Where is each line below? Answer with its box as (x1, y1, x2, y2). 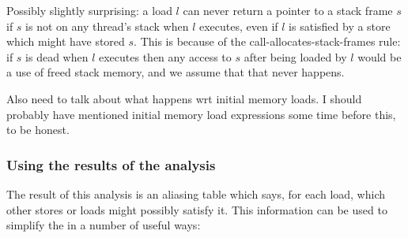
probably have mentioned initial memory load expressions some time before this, (6, 106, 396, 122)
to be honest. (6, 121, 70, 138)
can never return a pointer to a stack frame (183, 2, 393, 18)
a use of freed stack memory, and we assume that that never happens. (6, 64, 345, 80)
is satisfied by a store (289, 17, 391, 34)
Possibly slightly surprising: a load (6, 2, 172, 18)
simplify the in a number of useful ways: (6, 217, 201, 233)
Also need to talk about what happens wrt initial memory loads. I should (6, 90, 362, 106)
